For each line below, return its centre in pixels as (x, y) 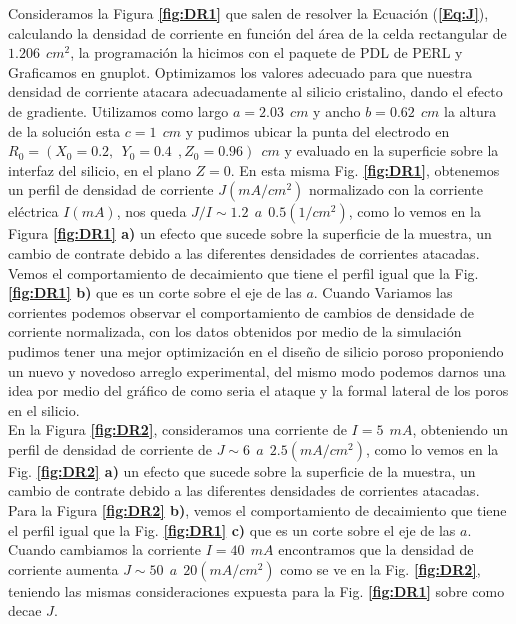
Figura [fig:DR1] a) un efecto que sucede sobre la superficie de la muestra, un (250, 233)
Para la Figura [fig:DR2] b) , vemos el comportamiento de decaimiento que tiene (257, 510)
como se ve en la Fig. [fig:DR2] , (380, 568)
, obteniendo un (460, 429)
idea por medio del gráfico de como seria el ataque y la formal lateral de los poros (258, 390)
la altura (470, 110)
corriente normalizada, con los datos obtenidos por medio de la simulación (235, 331)
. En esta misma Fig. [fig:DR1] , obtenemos (365, 169)
